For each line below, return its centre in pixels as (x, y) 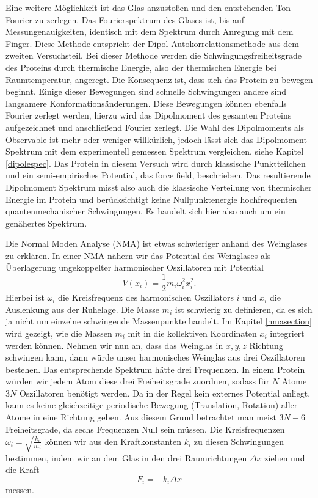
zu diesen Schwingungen (239, 441)
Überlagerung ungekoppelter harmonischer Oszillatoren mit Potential (135, 267)
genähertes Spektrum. (46, 223)
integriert (287, 333)
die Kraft (23, 470)
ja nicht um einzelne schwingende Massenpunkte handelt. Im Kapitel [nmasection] (159, 321)
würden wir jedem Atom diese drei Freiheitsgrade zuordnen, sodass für (138, 381)
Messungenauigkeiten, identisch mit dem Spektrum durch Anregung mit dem (150, 31)
